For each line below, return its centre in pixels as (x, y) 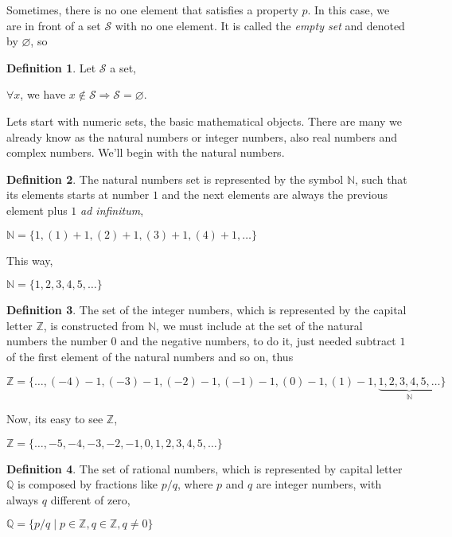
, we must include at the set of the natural (259, 325)
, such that (381, 179)
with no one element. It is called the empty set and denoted (260, 25)
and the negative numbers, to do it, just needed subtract (258, 341)
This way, (30, 260)
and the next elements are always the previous (275, 195)
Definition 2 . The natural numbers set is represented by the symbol (175, 179)
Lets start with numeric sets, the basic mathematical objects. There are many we (204, 121)
